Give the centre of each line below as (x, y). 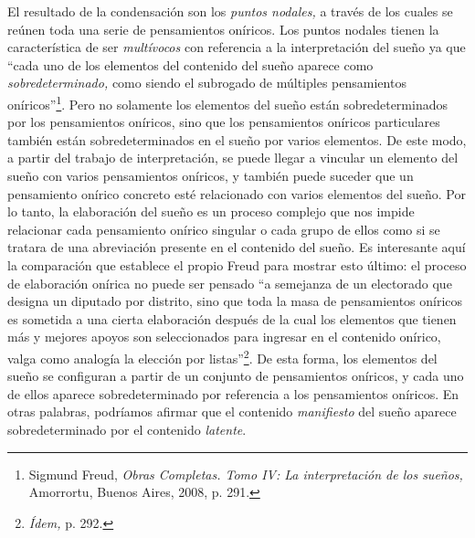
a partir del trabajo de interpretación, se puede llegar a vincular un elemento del (233, 158)
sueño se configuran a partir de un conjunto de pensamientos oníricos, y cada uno (236, 376)
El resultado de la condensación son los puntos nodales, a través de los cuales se (230, 11)
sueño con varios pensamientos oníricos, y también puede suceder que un (211, 175)
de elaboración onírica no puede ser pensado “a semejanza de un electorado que (230, 283)
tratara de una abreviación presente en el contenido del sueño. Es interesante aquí (237, 247)
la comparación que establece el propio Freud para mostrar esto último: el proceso (237, 264)
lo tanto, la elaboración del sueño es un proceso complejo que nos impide (211, 211)
